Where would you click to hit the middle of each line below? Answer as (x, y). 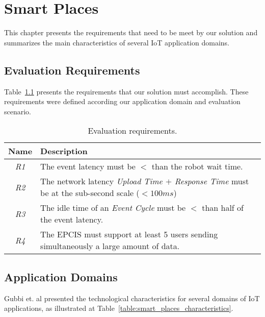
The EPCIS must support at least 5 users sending (129, 234)
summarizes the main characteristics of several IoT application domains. (117, 42)
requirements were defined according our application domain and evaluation (122, 101)
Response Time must (212, 181)
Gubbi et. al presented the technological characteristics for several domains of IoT (132, 298)
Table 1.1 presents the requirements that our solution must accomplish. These (126, 91)
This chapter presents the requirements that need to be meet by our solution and (131, 32)
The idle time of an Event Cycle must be (113, 208)
